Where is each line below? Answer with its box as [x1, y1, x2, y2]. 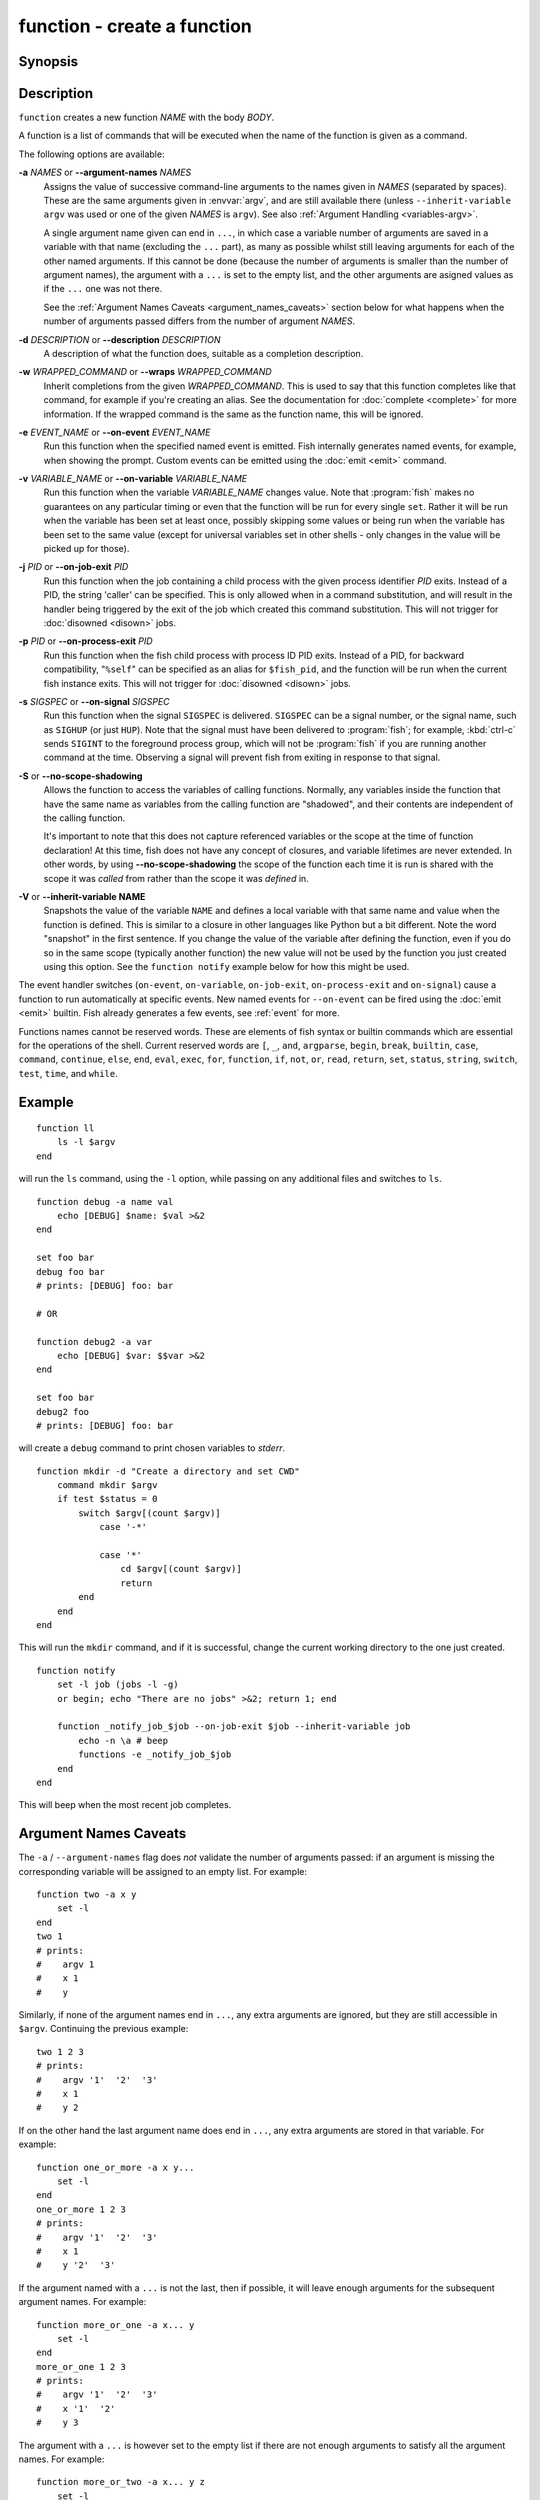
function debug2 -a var [36, 1336, 153, 1347]
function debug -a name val [36, 1196, 174, 1207]
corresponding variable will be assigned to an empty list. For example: [18, 1865, 307, 1877]
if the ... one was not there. [43, 283, 163, 295]
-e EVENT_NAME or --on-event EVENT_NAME [18, 426, 211, 438]
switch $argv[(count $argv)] [78, 1507, 222, 1519]
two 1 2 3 [36, 2046, 84, 2057]
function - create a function [18, 15, 252, 37]
